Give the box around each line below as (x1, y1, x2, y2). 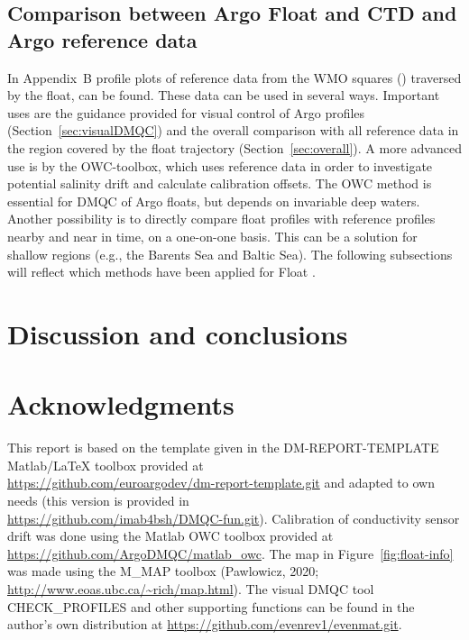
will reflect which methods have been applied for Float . (7, 262, 316, 281)
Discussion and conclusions (7, 315, 348, 352)
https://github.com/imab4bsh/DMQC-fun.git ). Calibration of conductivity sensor (7, 508, 460, 527)
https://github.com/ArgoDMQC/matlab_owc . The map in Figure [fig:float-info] (7, 544, 454, 562)
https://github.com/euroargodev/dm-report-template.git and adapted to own (7, 473, 435, 492)
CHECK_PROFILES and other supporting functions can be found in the (7, 597, 415, 616)
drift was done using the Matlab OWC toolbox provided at (7, 526, 334, 545)
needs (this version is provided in (7, 491, 189, 509)
